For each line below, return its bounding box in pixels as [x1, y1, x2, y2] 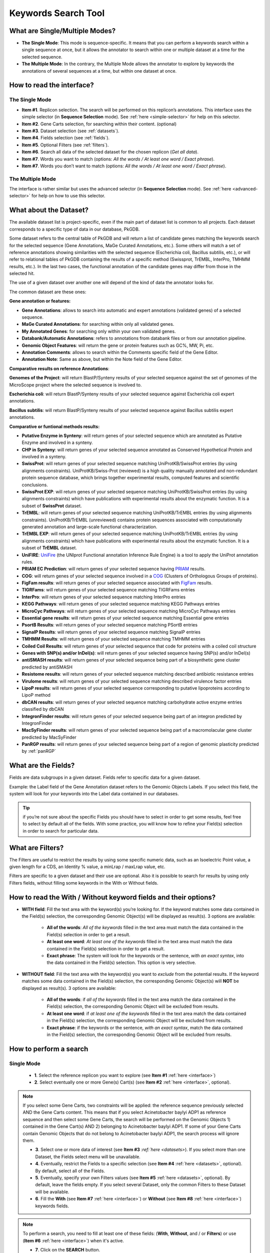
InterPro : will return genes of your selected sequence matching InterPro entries [21, 594, 186, 600]
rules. [21, 559, 33, 565]
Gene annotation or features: [9, 298, 71, 304]
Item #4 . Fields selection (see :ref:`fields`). [21, 135, 110, 141]
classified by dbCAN [21, 706, 64, 712]
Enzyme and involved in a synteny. [21, 440, 93, 446]
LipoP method [21, 692, 51, 698]
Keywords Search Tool [9, 8, 105, 19]
